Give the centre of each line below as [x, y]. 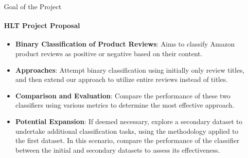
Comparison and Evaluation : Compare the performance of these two [123, 95]
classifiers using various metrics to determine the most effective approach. [125, 105]
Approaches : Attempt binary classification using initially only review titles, [130, 70]
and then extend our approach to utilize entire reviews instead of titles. [122, 79]
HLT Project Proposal [42, 25]
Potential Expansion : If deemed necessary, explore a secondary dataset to [129, 121]
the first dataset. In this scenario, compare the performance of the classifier [127, 140]
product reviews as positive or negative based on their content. [109, 53]
